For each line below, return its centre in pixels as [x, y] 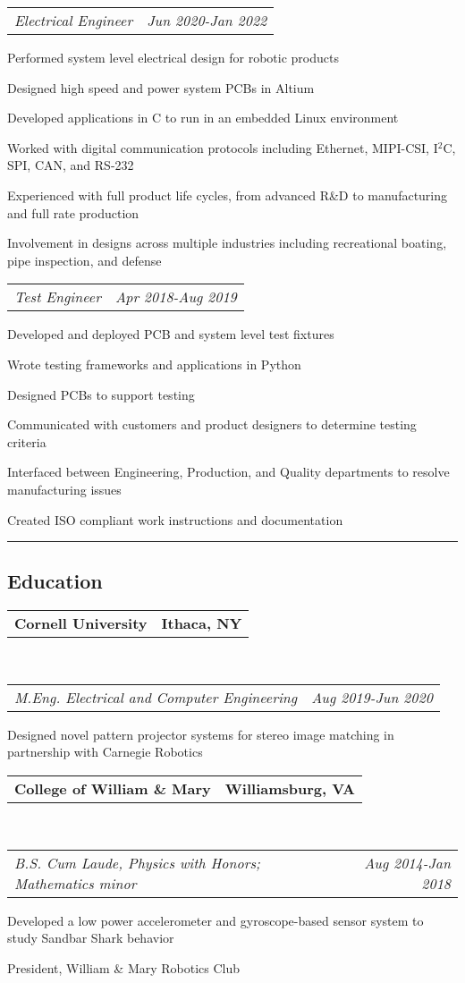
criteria [27, 441]
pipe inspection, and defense [85, 260]
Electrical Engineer [74, 20]
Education [55, 581]
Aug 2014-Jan [407, 862]
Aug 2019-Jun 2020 [372, 697]
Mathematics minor [76, 883]
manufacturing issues [64, 489]
